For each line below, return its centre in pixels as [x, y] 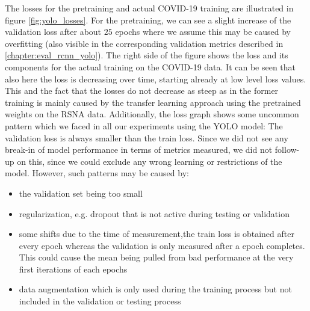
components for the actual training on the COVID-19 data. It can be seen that [150, 66]
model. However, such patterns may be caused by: [97, 173]
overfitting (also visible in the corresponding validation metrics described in [144, 43]
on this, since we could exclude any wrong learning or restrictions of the [150, 161]
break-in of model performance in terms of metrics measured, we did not [139, 149]
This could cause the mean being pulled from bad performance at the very [156, 257]
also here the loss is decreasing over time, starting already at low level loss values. [156, 79]
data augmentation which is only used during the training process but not [155, 289]
